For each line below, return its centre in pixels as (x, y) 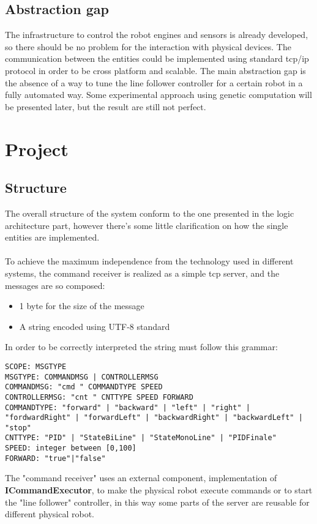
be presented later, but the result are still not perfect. (106, 106)
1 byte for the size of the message (82, 306)
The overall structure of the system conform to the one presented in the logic (150, 213)
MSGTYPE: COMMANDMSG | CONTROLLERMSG (82, 377)
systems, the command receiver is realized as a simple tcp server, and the (142, 273)
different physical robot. (50, 514)
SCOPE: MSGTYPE (36, 366)
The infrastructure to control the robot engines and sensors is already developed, (157, 35)
